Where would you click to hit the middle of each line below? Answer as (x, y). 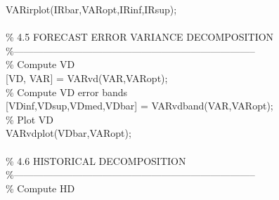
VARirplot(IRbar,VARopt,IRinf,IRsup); (91, 9)
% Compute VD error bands (67, 92)
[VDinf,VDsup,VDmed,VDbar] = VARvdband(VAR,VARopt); (139, 106)
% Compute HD (40, 188)
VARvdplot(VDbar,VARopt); (69, 133)
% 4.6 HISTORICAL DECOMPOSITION (96, 160)
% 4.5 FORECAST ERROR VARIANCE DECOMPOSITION (140, 37)
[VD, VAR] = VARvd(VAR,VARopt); (87, 78)
